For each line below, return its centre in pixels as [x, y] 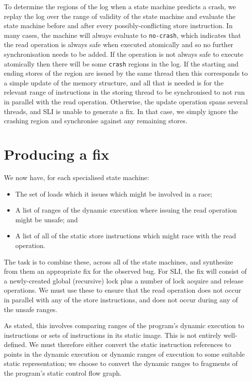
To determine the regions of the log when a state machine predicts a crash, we [120, 6]
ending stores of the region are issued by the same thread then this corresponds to [126, 73]
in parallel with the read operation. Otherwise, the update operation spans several [126, 102]
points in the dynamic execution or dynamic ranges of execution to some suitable [124, 354]
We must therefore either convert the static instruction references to [130, 344]
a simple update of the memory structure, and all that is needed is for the [114, 82]
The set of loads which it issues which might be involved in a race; [114, 193]
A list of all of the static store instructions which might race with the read [126, 236]
